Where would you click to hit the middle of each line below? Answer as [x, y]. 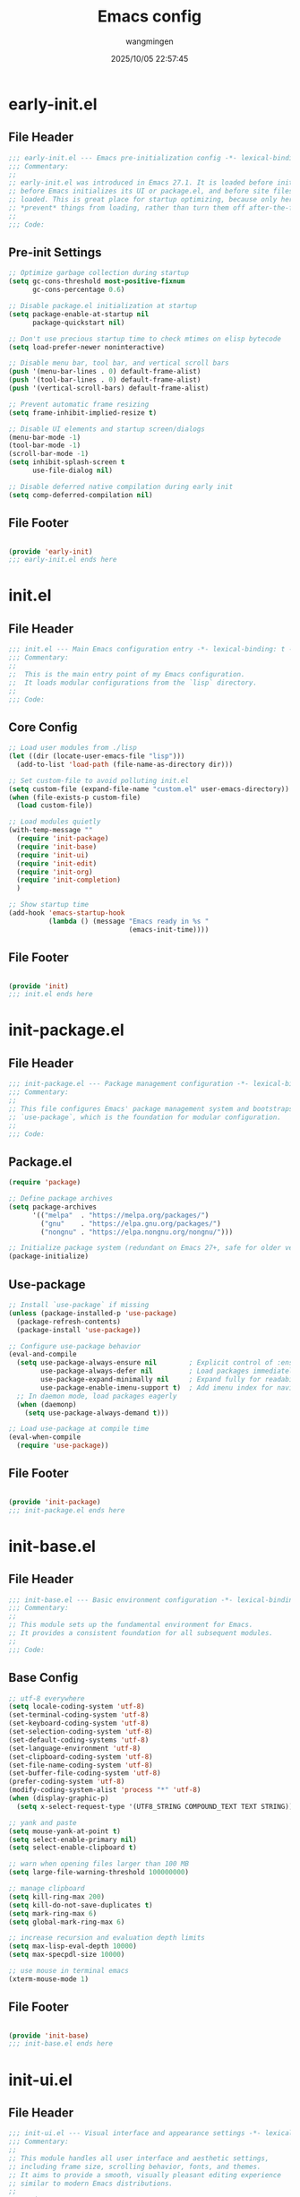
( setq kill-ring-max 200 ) [56, 1897]
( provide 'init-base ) [49, 2036]
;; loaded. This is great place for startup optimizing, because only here [153, 200]
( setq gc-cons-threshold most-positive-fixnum [97, 281]
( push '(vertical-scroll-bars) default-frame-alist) [109, 388]
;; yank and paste [43, 1822]
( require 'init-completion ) [69, 880]
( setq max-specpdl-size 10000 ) [67, 1955]
